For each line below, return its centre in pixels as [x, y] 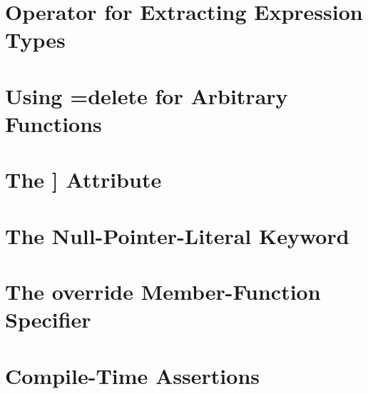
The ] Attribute [83, 180]
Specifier [48, 319]
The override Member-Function [163, 292]
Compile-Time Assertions [133, 375]
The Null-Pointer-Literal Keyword [177, 235]
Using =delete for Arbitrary [147, 95]
